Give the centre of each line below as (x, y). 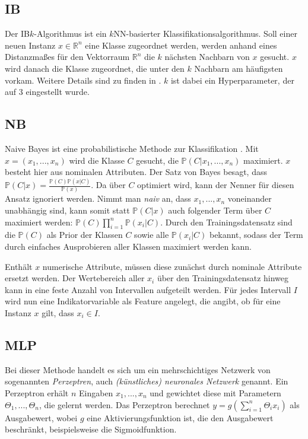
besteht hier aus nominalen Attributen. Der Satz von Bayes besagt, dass (136, 172)
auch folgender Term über (215, 210)
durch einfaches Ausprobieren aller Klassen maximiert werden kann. (128, 246)
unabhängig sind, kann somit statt (67, 210)
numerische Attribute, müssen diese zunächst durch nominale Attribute (172, 266)
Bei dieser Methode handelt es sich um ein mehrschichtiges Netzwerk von (138, 369)
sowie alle (152, 235)
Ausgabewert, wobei (41, 417)
